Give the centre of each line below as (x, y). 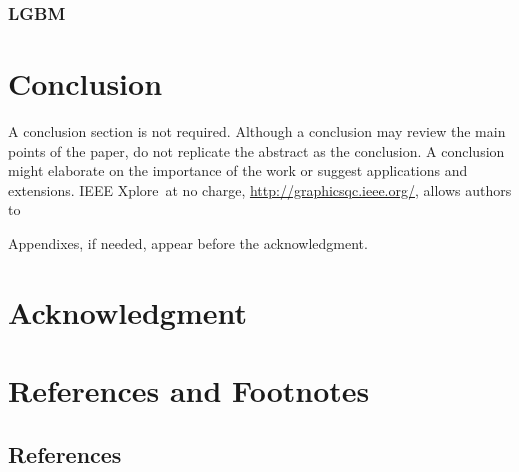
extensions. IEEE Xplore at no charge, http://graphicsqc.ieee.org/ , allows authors (260, 189)
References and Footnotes (189, 390)
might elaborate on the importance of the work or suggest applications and (238, 170)
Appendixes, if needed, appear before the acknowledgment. (188, 242)
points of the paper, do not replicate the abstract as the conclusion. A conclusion (256, 150)
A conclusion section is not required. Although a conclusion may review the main (257, 130)
